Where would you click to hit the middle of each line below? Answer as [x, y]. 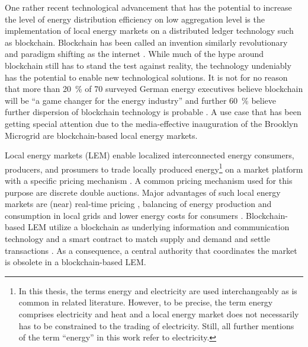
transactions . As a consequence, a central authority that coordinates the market [151, 250]
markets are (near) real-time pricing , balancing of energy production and [138, 204]
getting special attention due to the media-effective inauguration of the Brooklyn [152, 123]
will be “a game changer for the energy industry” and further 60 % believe [141, 100]
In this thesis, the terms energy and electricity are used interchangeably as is [158, 290]
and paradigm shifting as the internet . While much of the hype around [134, 54]
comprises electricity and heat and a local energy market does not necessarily [159, 313]
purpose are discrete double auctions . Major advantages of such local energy [143, 192]
